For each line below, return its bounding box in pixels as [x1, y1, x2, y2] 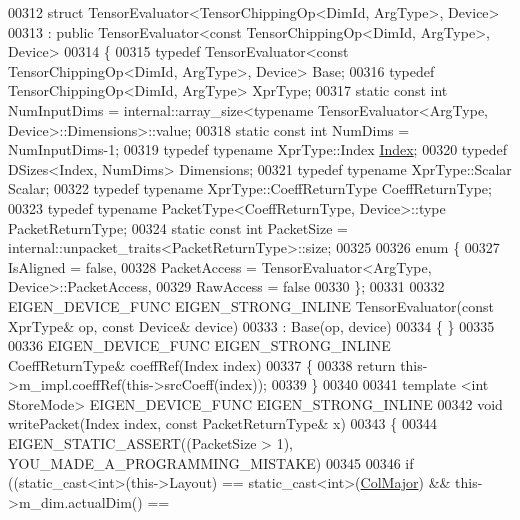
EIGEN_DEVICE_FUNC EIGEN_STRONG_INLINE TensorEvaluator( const [8, 295, 494, 316]
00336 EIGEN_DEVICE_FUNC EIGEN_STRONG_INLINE [8, 335, 391, 356]
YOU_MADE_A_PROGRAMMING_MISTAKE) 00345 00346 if [8, 452, 414, 473]
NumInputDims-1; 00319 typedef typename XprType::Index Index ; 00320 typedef [8, 139, 507, 160]
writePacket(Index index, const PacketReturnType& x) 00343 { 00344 [8, 413, 437, 434]
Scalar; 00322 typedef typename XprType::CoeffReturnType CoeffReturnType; [8, 178, 492, 199]
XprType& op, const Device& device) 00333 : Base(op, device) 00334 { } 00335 [8, 315, 495, 336]
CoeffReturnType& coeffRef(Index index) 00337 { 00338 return [8, 354, 396, 375]
